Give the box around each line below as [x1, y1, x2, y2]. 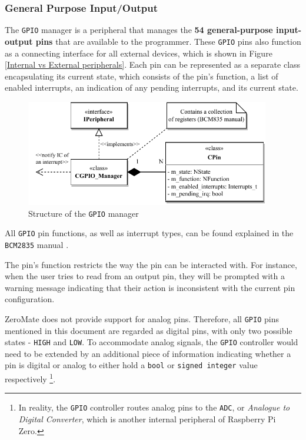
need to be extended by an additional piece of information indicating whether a [5, 347, 291, 359]
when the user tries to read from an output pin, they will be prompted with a [5, 270, 285, 282]
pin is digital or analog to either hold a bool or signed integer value [5, 359, 258, 371]
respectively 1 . [5, 371, 56, 385]
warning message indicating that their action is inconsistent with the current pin [5, 281, 295, 293]
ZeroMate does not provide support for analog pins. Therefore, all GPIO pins [5, 312, 279, 325]
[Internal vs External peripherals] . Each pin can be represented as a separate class [5, 58, 301, 71]
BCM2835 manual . [5, 238, 69, 250]
